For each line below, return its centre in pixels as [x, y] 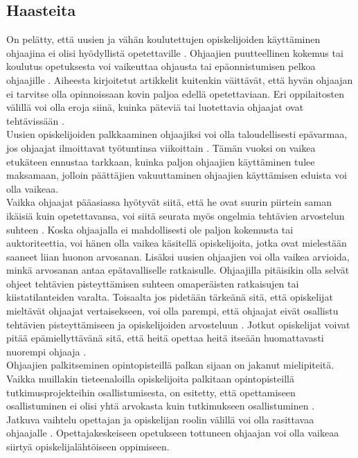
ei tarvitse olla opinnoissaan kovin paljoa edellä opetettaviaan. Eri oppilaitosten [175, 93]
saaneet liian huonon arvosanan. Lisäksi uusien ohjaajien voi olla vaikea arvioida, [178, 256]
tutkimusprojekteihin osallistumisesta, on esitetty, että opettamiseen [151, 392]
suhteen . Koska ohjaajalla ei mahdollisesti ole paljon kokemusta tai [150, 229]
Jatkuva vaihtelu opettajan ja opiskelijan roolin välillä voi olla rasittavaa [160, 419]
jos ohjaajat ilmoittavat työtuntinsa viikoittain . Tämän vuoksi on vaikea [161, 147]
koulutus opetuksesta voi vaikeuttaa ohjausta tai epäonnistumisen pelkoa [161, 66]
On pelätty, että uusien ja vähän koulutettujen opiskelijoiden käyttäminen [163, 39]
